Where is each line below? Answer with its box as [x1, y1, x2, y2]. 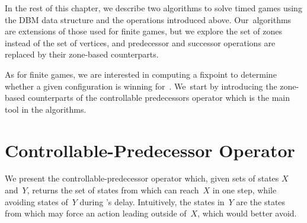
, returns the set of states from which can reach [27, 184, 199, 196]
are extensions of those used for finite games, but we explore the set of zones [5, 25, 283, 37]
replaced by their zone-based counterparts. [5, 48, 159, 60]
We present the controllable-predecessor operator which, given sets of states [5, 172, 279, 184]
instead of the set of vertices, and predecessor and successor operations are [5, 36, 276, 49]
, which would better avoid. [197, 207, 297, 219]
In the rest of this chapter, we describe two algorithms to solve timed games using [5, 2, 302, 14]
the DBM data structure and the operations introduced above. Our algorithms [5, 13, 292, 26]
